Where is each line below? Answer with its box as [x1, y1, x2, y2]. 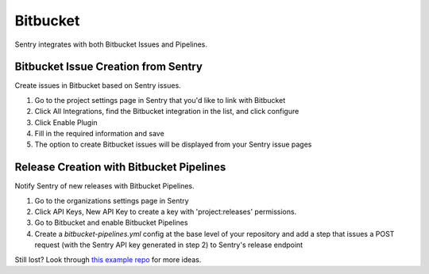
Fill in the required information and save [34, 129, 164, 139]
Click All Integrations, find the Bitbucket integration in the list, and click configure [34, 107, 300, 116]
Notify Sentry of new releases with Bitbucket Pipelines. [14, 181, 195, 191]
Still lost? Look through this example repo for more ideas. [14, 254, 202, 264]
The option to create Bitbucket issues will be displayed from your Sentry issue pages [34, 139, 312, 150]
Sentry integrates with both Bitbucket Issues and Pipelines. [14, 40, 208, 49]
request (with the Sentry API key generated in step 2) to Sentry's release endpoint [34, 240, 303, 249]
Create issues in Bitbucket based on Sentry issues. [14, 81, 182, 90]
